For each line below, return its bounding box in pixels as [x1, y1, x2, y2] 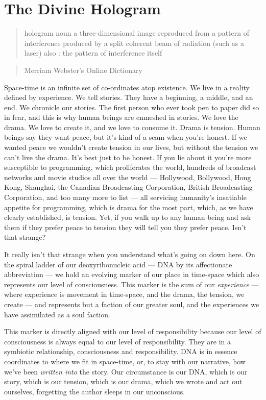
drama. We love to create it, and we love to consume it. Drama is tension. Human [4, 121, 260, 132]
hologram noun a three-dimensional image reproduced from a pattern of [24, 28, 249, 38]
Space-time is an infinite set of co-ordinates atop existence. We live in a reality [4, 82, 250, 92]
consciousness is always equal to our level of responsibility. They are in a [4, 336, 231, 346]
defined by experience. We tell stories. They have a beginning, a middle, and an [4, 92, 253, 103]
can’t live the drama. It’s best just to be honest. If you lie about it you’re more [4, 152, 252, 162]
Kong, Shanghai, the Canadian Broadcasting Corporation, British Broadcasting [4, 182, 253, 192]
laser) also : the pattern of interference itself [24, 47, 162, 58]
